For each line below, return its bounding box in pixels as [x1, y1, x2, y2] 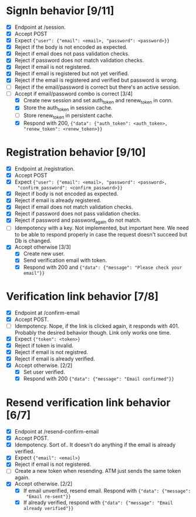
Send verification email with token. [23, 257, 107, 264]
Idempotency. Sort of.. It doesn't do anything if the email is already [14, 441, 176, 448]
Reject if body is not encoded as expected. [14, 190, 119, 198]
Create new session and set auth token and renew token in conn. [23, 96, 173, 105]
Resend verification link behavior [6, 396, 171, 409]
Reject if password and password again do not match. [14, 216, 141, 225]
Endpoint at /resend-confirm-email [14, 428, 99, 435]
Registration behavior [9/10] [6, 146, 146, 159]
